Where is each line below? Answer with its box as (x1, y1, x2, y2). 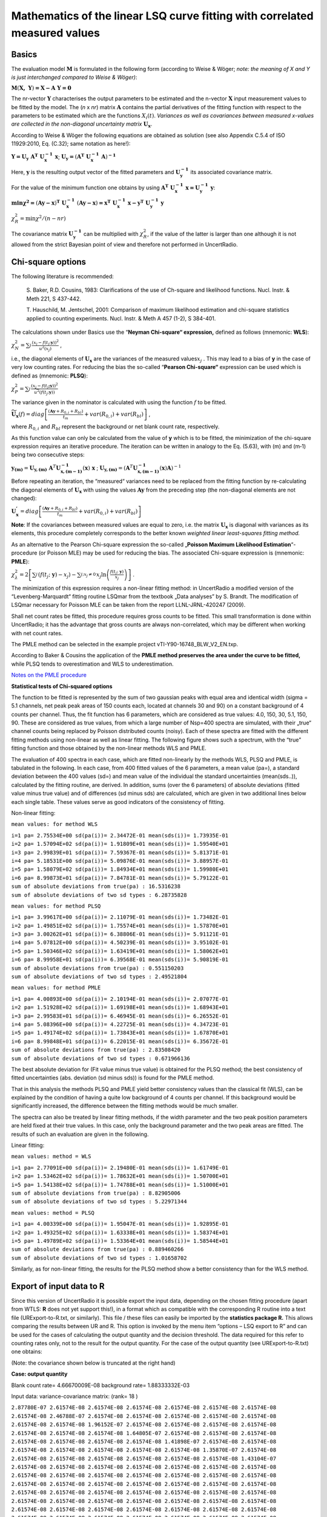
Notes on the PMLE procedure (11, 671, 87, 679)
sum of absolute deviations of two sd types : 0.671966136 (11, 1055, 191, 1062)
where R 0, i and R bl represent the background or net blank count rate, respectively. (11, 423, 220, 431)
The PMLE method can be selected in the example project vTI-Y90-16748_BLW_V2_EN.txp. (11, 640, 239, 647)
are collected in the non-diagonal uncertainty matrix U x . (11, 120, 153, 129)
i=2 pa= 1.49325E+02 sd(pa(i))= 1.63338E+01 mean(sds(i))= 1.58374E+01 (11, 1229, 229, 1236)
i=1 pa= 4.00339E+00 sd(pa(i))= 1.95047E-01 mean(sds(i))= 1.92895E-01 (11, 1220, 229, 1228)
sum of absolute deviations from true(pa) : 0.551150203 (11, 965, 184, 971)
